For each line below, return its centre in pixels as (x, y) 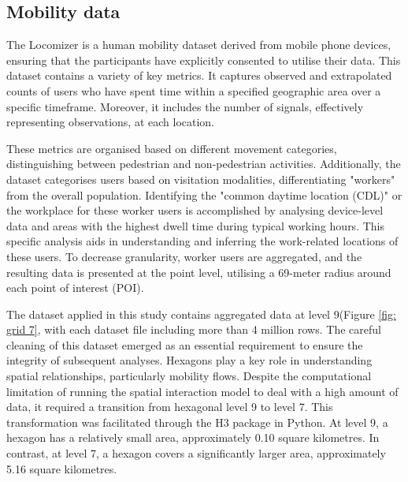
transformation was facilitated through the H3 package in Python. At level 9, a (197, 422)
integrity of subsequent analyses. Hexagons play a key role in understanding (189, 360)
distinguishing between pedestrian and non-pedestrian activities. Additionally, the (204, 164)
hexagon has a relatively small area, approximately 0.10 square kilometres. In (193, 437)
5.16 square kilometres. (62, 468)
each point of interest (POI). (75, 288)
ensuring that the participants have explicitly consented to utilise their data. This (204, 60)
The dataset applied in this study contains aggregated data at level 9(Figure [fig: (201, 314)
